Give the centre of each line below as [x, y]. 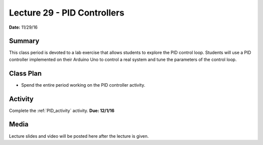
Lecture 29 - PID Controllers [67, 13]
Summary [24, 41]
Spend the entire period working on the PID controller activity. [83, 85]
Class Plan [25, 73]
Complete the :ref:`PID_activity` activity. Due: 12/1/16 [62, 110]
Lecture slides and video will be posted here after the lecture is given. [79, 136]
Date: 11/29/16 [23, 27]
